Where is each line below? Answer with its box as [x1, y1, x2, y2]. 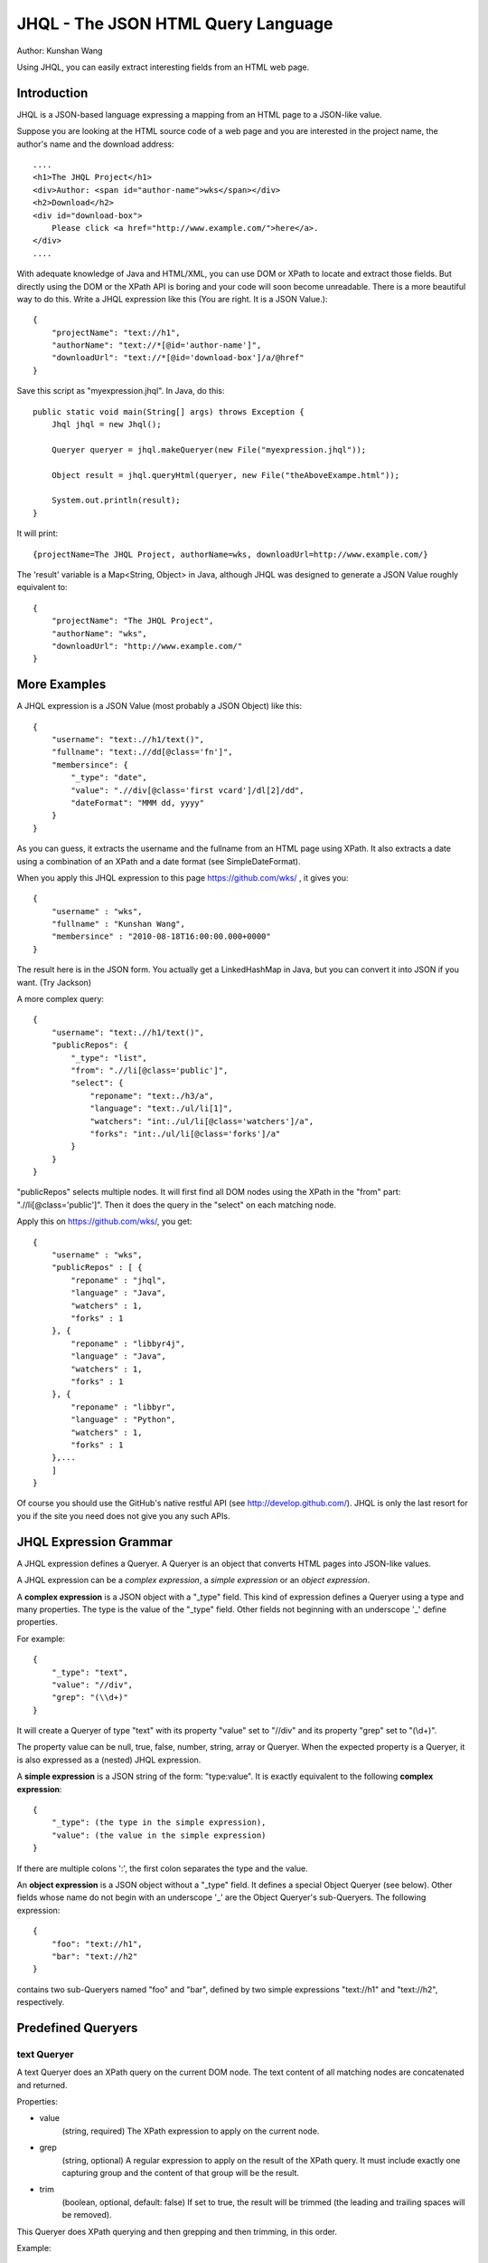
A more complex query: [16, 994, 104, 1005]
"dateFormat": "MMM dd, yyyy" [70, 797, 205, 807]
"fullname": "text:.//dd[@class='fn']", [51, 747, 234, 758]
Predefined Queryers [16, 2020, 138, 2036]
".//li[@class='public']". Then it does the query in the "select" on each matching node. [16, 1199, 337, 1210]
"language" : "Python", [70, 1415, 176, 1425]
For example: [16, 1633, 66, 1644]
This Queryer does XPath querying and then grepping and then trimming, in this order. [16, 2226, 338, 2237]
